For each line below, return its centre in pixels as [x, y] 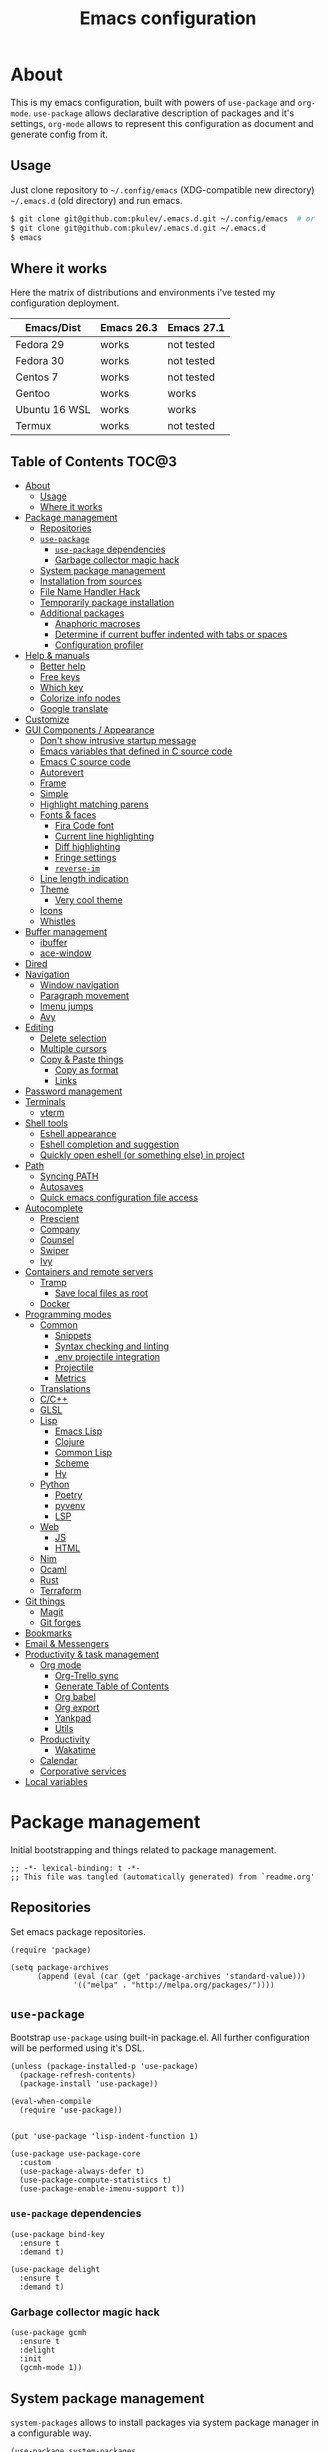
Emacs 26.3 [128, 328]
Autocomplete [53, 1208]
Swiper [54, 1250]
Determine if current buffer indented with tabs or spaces [171, 634]
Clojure [69, 1441]
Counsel [57, 1240]
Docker [54, 1303]
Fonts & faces [68, 815]
